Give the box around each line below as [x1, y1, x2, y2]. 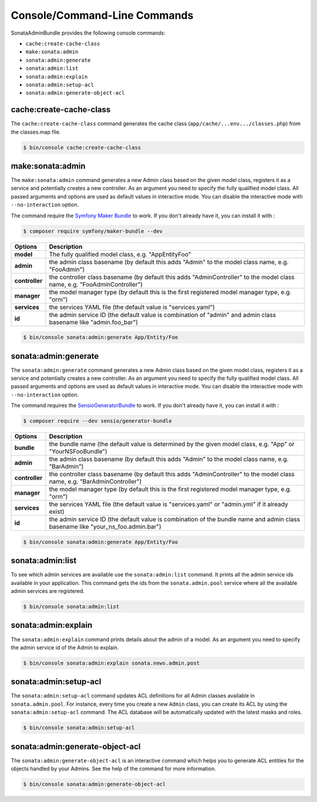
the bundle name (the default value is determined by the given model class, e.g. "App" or [49, 440, 295, 449]
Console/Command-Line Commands [11, 9, 194, 22]
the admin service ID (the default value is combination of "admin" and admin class [49, 311, 276, 319]
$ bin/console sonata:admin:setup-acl [23, 725, 135, 731]
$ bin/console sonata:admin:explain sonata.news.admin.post [23, 659, 200, 666]
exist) [49, 508, 65, 516]
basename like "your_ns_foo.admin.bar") [49, 523, 161, 531]
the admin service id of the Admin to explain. [11, 643, 119, 651]
